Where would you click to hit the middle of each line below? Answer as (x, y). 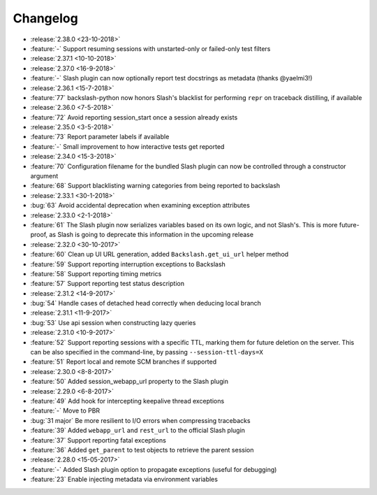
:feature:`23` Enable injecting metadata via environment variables (124, 480)
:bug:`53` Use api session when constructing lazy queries (113, 322)
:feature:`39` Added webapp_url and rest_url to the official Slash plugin (138, 431)
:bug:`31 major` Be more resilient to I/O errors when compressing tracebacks (140, 420)
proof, (39, 235)
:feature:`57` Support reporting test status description (108, 284)
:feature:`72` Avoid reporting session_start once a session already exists (134, 117)
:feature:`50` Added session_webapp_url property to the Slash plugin (129, 382)
